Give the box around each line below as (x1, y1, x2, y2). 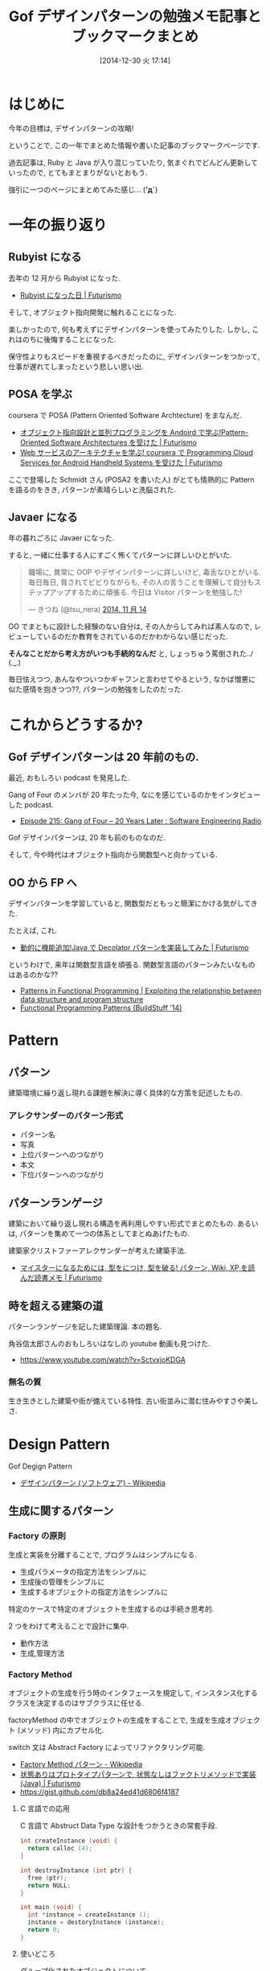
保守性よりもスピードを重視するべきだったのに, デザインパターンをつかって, (8, 351, 260, 361)
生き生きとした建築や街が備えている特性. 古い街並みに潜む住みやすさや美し (8, 1396, 259, 1406)
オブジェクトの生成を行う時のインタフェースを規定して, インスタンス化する (8, 1688, 259, 1698)
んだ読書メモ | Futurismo (19, 1273, 103, 1283)
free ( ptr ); (27, 1874, 67, 1882)
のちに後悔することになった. (22, 335, 117, 344)
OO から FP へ (8, 876, 78, 889)
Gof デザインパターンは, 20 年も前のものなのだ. (8, 833, 166, 843)
